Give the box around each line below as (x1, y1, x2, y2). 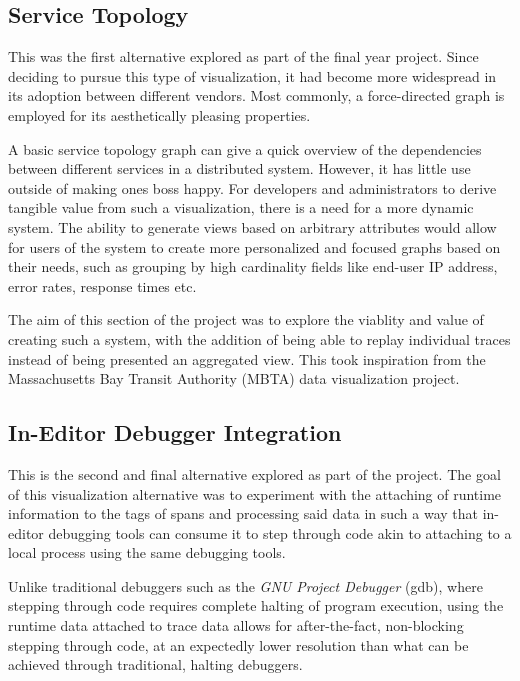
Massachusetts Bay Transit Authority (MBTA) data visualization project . (8, 368, 460, 389)
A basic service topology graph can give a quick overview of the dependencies (8, 138, 482, 159)
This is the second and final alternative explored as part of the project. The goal (8, 463, 501, 484)
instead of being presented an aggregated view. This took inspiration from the (8, 348, 486, 369)
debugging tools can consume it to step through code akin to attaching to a (48, 522, 512, 543)
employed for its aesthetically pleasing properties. (8, 104, 311, 125)
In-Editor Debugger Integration (8, 417, 342, 448)
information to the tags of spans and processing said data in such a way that (8, 503, 479, 524)
